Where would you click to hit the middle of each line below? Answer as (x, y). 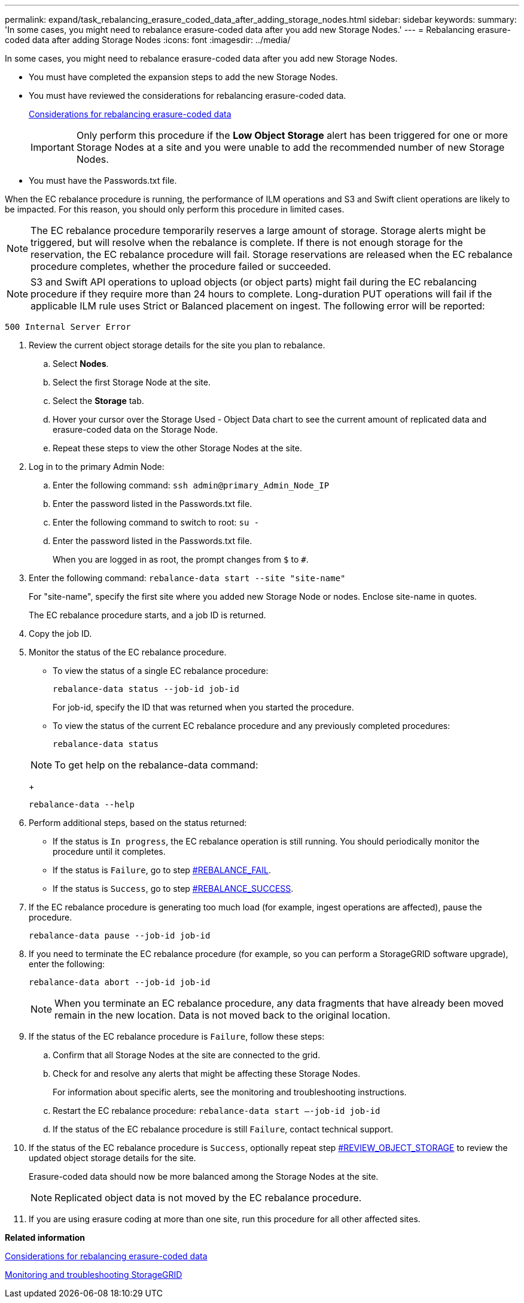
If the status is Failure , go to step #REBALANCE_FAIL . (162, 870)
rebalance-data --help (82, 804)
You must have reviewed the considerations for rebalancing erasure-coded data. (188, 95)
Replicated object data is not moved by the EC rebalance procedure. (208, 1198)
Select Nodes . (81, 364)
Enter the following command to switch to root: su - (156, 522)
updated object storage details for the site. (112, 1158)
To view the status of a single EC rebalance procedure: (161, 671)
